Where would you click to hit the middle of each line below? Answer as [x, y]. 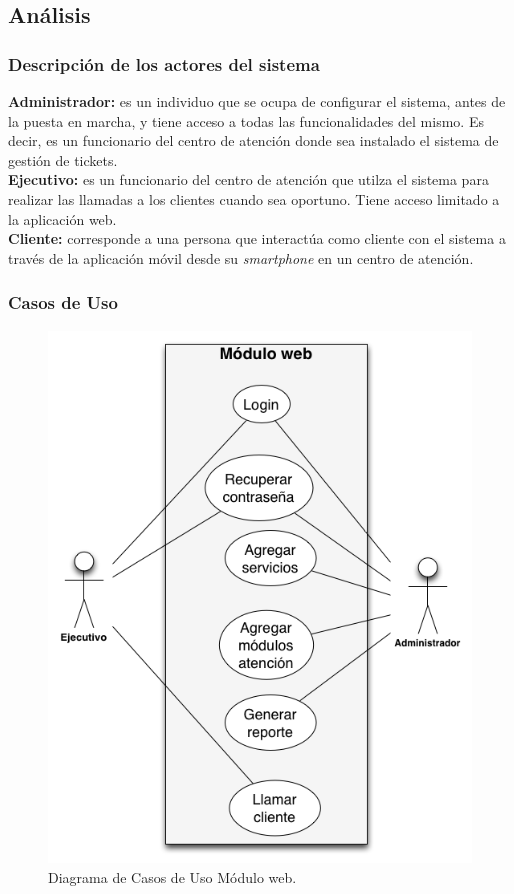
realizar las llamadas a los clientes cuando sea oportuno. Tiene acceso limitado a [254, 198]
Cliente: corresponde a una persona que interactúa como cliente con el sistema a [257, 238]
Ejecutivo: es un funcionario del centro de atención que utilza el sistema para [248, 179]
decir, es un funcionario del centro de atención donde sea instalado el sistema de [253, 140]
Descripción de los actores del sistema [164, 63]
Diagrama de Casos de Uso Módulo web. [172, 876]
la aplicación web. [62, 218]
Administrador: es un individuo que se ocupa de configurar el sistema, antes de [257, 101]
